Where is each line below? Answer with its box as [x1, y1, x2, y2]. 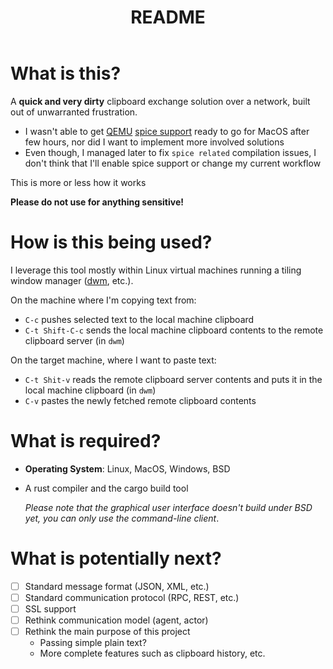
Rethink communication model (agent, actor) [24, 614, 209, 626]
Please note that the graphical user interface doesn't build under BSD [24, 501, 313, 513]
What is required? [10, 430, 162, 453]
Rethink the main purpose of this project [24, 626, 191, 637]
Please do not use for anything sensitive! [10, 196, 185, 208]
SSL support [24, 602, 77, 615]
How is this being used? [10, 231, 213, 254]
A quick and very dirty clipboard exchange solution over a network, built [10, 95, 311, 107]
